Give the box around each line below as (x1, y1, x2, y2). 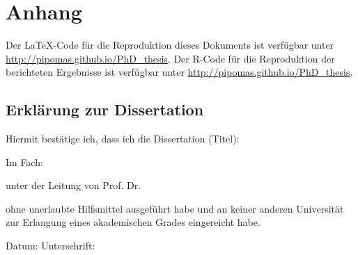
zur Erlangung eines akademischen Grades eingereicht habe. (6, 215, 260, 229)
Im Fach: (6, 154, 43, 169)
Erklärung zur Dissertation (6, 99, 204, 120)
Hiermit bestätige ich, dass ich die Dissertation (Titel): (6, 131, 240, 146)
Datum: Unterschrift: (6, 238, 95, 253)
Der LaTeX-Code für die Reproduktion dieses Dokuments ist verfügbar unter (6, 38, 334, 52)
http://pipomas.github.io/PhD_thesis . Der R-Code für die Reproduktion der (6, 51, 335, 65)
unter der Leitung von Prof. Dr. (6, 178, 141, 192)
